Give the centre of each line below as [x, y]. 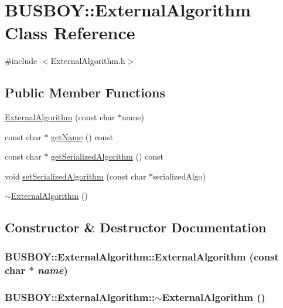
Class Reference [70, 33]
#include [21, 61]
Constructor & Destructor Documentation [136, 227]
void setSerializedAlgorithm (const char [76, 176]
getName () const [82, 136]
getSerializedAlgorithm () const [107, 156]
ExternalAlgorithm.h [88, 61]
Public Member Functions [85, 92]
